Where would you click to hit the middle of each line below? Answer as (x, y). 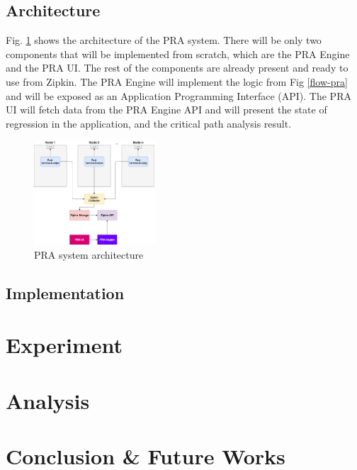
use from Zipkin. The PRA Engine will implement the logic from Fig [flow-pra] (177, 81)
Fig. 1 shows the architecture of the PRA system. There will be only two (164, 40)
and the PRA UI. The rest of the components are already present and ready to (177, 68)
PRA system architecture (89, 254)
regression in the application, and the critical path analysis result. (149, 123)
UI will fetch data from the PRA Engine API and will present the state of (166, 110)
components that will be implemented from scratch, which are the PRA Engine (178, 54)
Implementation (65, 292)
